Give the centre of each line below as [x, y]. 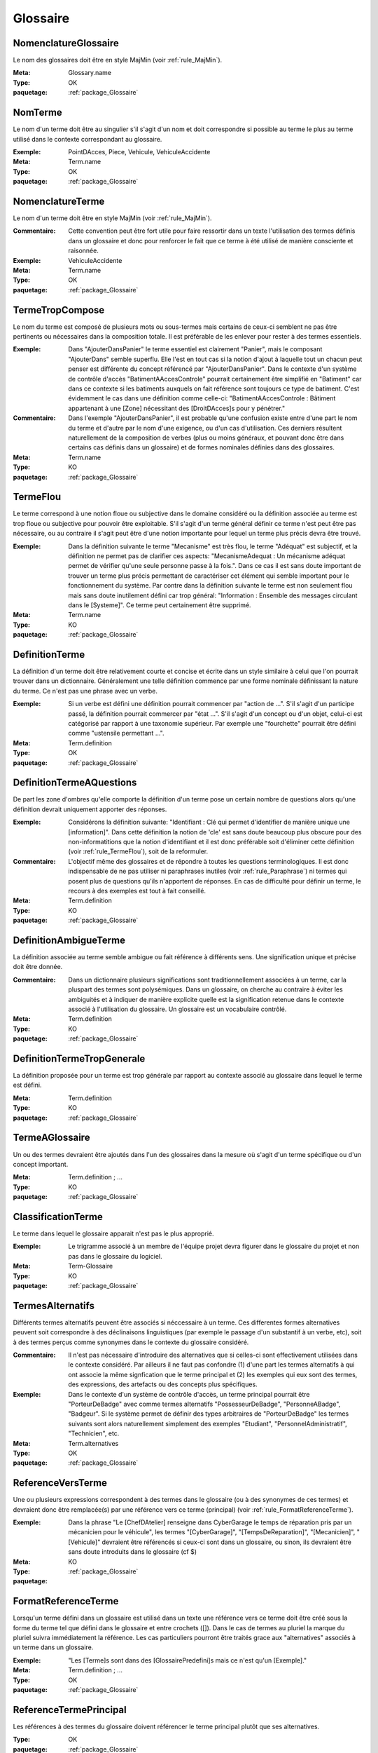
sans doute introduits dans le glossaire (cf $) [133, 1552]
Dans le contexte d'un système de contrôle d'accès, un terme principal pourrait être [189, 1394]
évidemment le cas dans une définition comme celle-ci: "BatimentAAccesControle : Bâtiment [202, 398]
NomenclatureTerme [59, 201]
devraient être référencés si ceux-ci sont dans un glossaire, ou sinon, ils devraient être [226, 1542]
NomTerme [37, 113]
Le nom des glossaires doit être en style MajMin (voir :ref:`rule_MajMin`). [118, 60]
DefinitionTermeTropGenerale [79, 1058]
